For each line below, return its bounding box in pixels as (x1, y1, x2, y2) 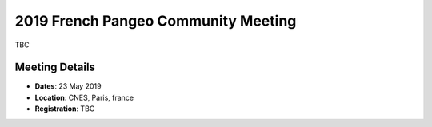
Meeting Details (14, 61, 96, 74)
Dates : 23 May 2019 (34, 81, 102, 91)
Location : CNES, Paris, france (34, 93, 134, 102)
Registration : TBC (34, 104, 95, 113)
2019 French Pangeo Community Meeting (14, 12, 297, 30)
